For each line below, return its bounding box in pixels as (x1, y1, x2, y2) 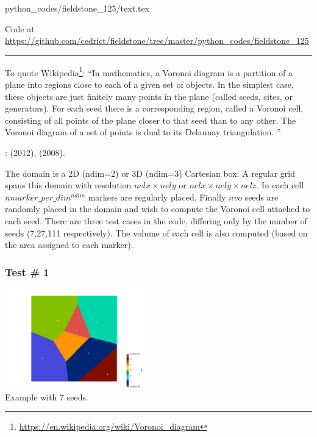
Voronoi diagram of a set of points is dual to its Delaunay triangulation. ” (5, 126, 281, 138)
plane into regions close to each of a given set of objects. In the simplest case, (5, 78, 294, 91)
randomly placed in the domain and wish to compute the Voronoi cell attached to (5, 202, 310, 215)
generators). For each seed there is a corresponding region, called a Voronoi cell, (5, 102, 304, 115)
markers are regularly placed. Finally (88, 190, 226, 203)
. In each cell (256, 179, 304, 191)
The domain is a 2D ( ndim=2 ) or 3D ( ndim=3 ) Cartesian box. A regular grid (5, 166, 295, 179)
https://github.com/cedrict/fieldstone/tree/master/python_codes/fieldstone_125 (5, 34, 309, 47)
